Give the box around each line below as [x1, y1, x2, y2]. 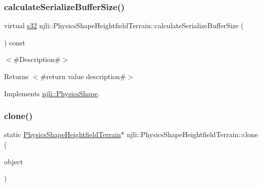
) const [4, 37, 26, 47]
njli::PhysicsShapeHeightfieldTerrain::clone [127, 129, 258, 140]
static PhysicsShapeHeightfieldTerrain [4, 129, 121, 140]
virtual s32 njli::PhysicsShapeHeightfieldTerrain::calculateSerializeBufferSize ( [4, 20, 244, 31]
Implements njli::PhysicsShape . [4, 88, 100, 98]
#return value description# [40, 71, 126, 81]
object [4, 156, 23, 166]
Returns [4, 71, 29, 81]
